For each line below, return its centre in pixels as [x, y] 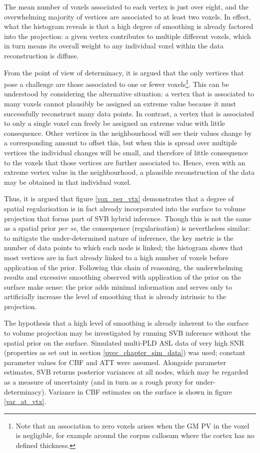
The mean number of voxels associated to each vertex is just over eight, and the [126, 6]
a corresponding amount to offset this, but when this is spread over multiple [121, 143]
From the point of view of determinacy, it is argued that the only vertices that [124, 72]
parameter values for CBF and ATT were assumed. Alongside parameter [115, 362]
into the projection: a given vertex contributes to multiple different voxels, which [127, 36]
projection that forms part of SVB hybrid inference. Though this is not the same [128, 218]
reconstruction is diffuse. [41, 55]
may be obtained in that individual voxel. [68, 182]
